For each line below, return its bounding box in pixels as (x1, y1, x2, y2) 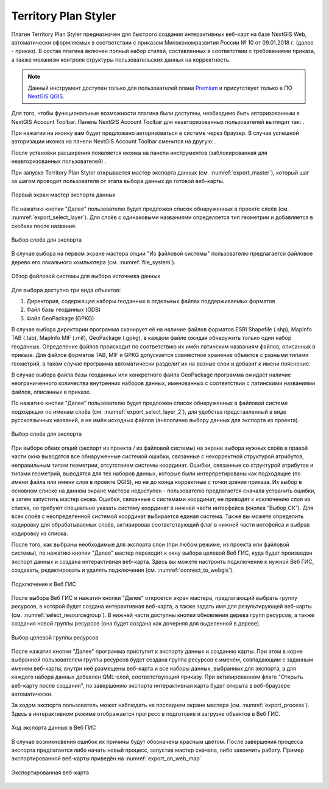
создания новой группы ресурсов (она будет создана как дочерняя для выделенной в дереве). (11, 620, 261, 627)
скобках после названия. (11, 222, 77, 229)
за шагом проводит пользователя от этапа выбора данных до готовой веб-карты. (11, 178, 225, 185)
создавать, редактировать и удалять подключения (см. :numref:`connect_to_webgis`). (11, 566, 234, 574)
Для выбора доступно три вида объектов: (11, 286, 121, 294)
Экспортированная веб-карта (11, 769, 90, 776)
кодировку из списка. (11, 530, 68, 537)
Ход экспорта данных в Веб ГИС (11, 724, 96, 732)
